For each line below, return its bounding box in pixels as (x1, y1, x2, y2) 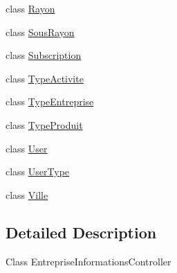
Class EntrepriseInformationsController (6, 254, 171, 268)
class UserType (6, 164, 70, 179)
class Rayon (6, 1, 55, 15)
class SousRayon (6, 24, 75, 39)
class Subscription (6, 48, 82, 62)
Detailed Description (6, 221, 157, 243)
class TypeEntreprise (6, 94, 94, 109)
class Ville (6, 187, 48, 202)
